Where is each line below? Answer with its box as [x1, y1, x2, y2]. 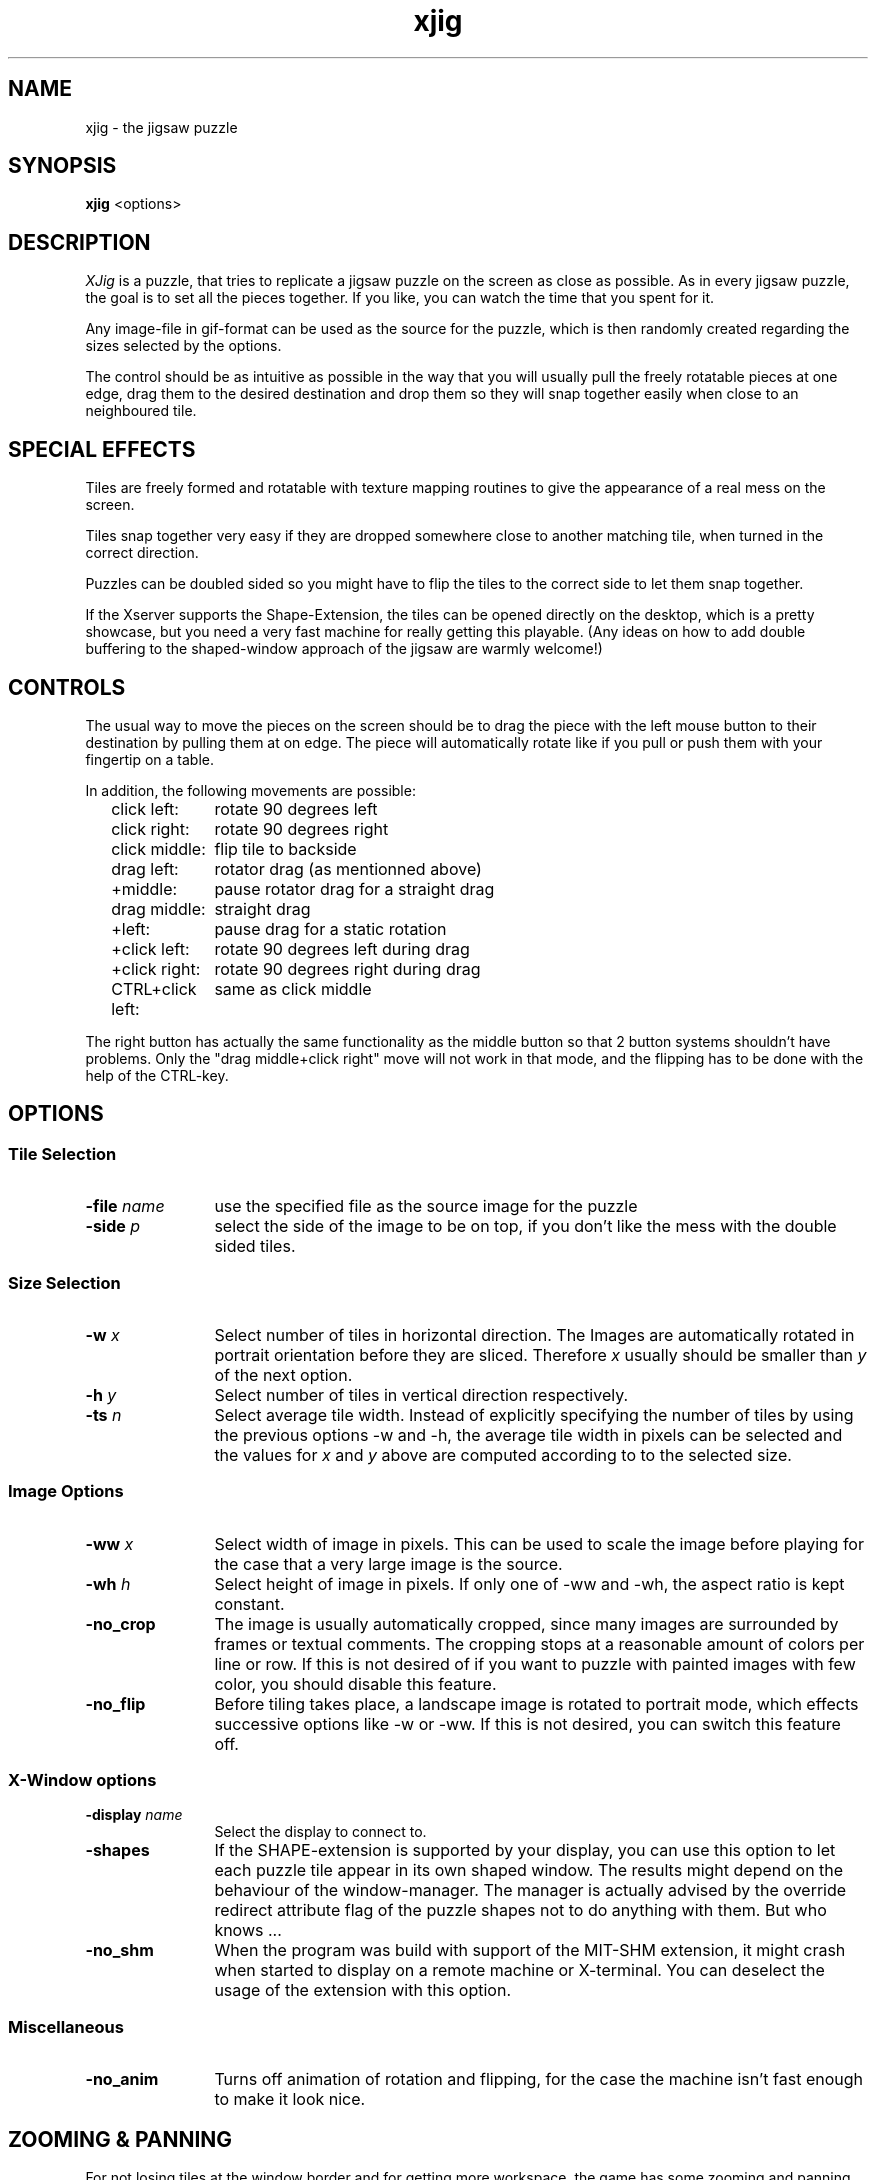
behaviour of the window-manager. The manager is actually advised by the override [214, 1880, 847, 1901]
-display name [85, 1806, 183, 1824]
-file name [85, 1196, 165, 1217]
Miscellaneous [8, 2016, 124, 2037]
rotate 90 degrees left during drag [214, 938, 470, 959]
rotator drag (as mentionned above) [214, 858, 482, 879]
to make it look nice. [214, 2089, 366, 2110]
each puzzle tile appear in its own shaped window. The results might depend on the [214, 1860, 844, 1881]
